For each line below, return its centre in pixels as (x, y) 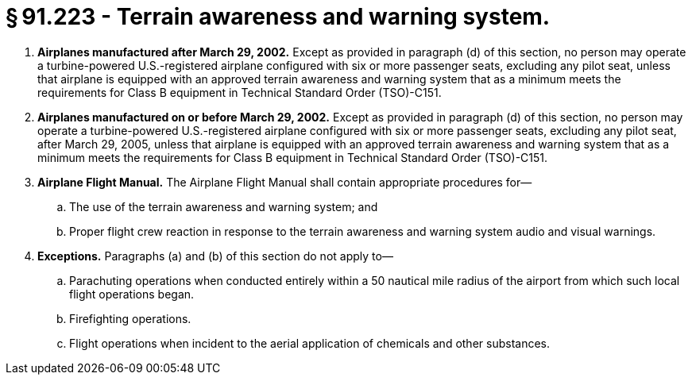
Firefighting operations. (130, 318)
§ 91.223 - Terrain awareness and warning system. (278, 17)
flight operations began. (132, 294)
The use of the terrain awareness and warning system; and (224, 206)
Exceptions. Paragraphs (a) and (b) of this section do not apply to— (215, 256)
